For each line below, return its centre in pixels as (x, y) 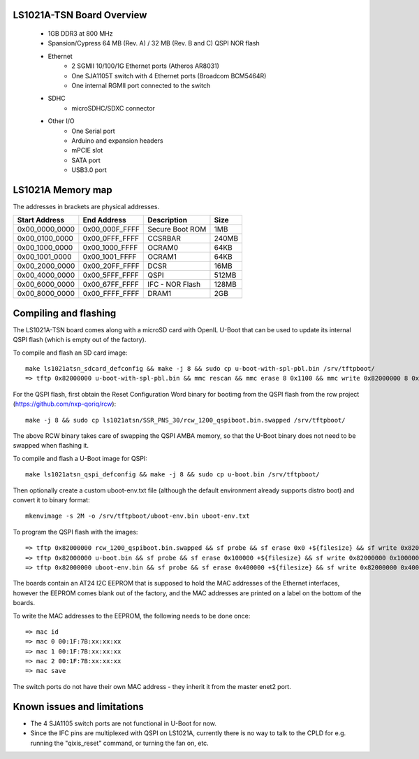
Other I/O (61, 121)
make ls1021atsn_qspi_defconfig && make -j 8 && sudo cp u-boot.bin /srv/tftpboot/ (173, 475)
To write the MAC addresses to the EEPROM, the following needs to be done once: (132, 616)
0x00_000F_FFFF (111, 229)
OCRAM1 (162, 257)
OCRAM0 (163, 248)
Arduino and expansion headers (117, 141)
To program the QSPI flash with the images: (75, 532)
